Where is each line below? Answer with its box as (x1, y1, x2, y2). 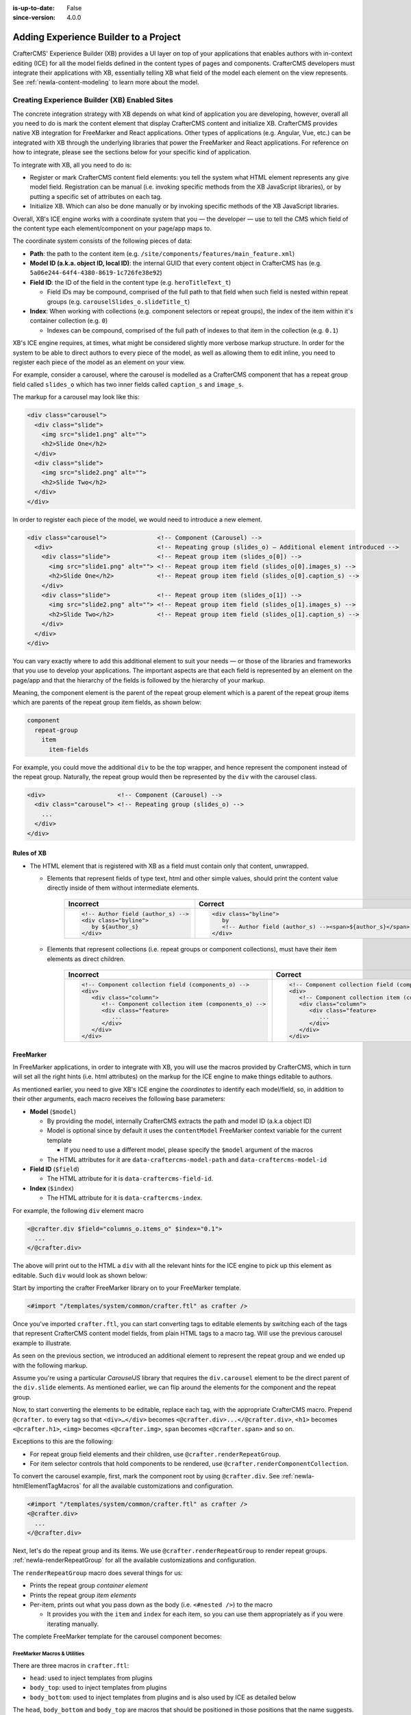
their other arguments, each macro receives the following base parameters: (12, 1095, 226, 1103)
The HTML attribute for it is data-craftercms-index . (47, 1194, 203, 1202)
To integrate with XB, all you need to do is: (12, 161, 132, 169)
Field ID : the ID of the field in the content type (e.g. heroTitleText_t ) (29, 278, 232, 286)
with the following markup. (12, 1361, 88, 1369)
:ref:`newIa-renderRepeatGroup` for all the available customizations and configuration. (12, 1556, 257, 1564)
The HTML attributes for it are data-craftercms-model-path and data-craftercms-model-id (47, 1155, 327, 1163)
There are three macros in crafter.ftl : (12, 1661, 129, 1670)
